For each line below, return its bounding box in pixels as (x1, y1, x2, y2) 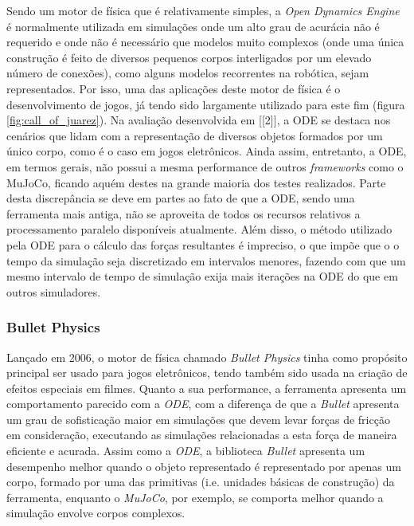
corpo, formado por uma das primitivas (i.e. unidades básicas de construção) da (6, 473, 395, 490)
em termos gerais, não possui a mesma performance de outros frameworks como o (6, 158, 404, 175)
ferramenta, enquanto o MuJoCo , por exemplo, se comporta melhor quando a (6, 489, 384, 505)
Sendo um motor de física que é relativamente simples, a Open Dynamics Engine (6, 2, 400, 18)
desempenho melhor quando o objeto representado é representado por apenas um (6, 457, 401, 474)
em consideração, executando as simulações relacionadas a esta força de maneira (6, 426, 397, 443)
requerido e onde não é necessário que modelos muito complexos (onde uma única (6, 33, 404, 50)
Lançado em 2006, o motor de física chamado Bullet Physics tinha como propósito (6, 348, 408, 365)
